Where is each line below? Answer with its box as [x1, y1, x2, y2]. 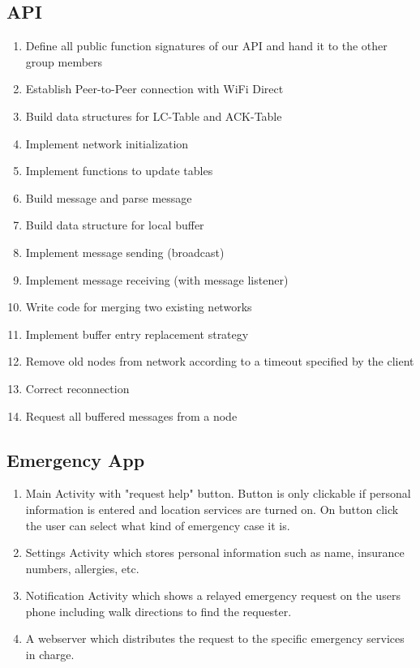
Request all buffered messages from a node [25, 407, 238, 424]
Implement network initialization [25, 135, 189, 152]
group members [25, 53, 103, 70]
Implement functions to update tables [25, 162, 213, 179]
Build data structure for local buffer [25, 216, 204, 233]
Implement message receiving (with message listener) [25, 271, 289, 288]
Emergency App [6, 447, 145, 472]
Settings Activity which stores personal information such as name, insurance [25, 544, 405, 561]
